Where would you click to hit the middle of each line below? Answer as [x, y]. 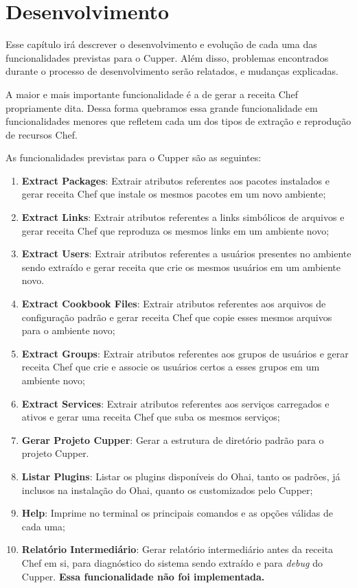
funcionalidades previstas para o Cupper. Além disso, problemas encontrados [167, 57]
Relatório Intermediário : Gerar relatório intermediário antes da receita [177, 549]
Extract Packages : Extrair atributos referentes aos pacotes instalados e [175, 180]
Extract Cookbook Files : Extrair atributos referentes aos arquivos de [174, 304]
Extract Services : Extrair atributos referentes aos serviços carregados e [175, 403]
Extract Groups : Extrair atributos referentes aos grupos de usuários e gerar [185, 353]
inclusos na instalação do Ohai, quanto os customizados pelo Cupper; [167, 490]
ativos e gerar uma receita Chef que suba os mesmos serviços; [151, 417]
